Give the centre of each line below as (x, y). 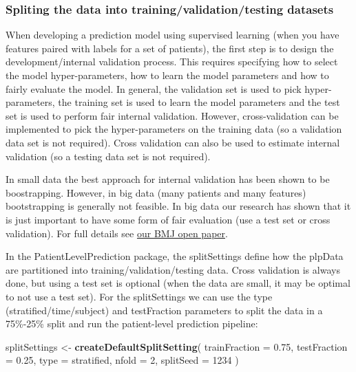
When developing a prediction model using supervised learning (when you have (172, 35)
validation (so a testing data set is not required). (108, 156)
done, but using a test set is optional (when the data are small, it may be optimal (178, 283)
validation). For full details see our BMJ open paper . (117, 233)
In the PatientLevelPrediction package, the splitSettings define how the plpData (175, 256)
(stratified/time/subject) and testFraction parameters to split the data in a (164, 310)
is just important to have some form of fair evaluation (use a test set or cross (168, 219)
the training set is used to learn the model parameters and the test (199, 102)
